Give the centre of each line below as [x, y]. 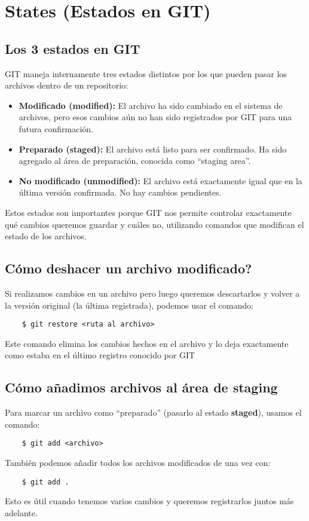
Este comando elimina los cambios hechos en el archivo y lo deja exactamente [147, 343]
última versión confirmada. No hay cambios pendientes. [120, 192]
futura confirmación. [56, 128]
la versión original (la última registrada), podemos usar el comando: [129, 305]
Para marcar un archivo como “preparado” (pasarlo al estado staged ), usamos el [153, 412]
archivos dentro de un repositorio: [67, 85]
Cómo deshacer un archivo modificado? [129, 268]
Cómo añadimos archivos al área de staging [141, 387]
